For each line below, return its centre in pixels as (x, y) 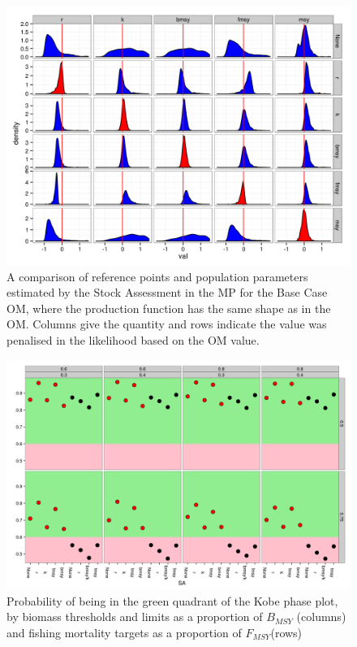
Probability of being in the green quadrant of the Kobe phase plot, (172, 600)
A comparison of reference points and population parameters (157, 276)
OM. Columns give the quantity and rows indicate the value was (167, 324)
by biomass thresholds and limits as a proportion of (135, 617)
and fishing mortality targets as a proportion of (124, 632)
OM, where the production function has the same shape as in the (169, 308)
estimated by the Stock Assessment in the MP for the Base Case (167, 292)
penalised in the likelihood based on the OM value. (133, 339)
